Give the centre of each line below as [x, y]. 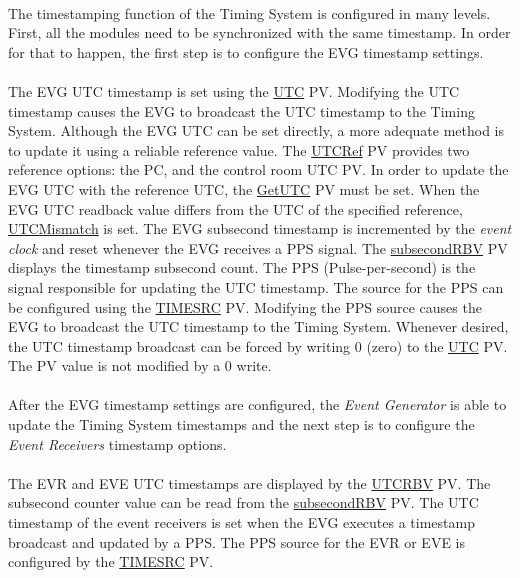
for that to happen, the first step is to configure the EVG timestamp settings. [246, 51]
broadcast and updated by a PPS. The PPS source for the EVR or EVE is [236, 541]
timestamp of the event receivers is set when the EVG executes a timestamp [241, 522]
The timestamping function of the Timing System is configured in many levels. [249, 12]
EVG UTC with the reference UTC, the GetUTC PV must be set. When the [244, 188]
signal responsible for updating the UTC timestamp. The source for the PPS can [256, 286]
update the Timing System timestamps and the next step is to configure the [241, 424]
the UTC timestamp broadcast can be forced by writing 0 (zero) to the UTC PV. [258, 345]
